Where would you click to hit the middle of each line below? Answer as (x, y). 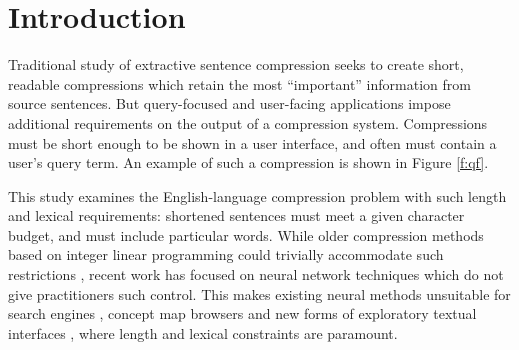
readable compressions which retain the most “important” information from (239, 83)
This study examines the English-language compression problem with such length (257, 195)
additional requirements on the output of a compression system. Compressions (248, 122)
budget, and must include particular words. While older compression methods (246, 234)
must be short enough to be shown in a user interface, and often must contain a (252, 142)
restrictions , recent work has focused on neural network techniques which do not (256, 274)
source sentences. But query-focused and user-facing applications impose (229, 103)
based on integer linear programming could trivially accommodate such (226, 254)
